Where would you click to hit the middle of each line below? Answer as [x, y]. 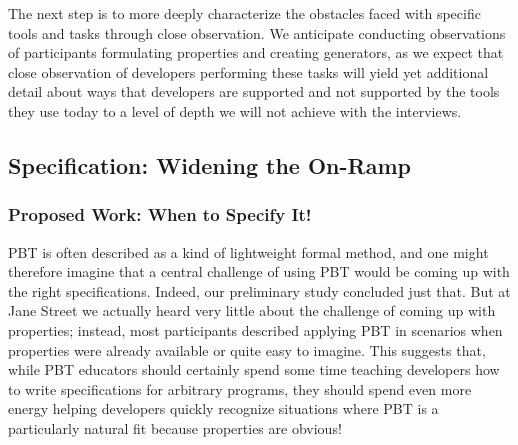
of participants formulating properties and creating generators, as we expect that [256, 52]
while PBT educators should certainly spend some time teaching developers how [254, 369]
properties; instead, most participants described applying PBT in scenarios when [255, 329]
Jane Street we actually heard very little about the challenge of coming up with [252, 310]
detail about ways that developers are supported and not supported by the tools [254, 91]
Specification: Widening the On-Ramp [209, 164]
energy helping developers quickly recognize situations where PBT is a [223, 408]
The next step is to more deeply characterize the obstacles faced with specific [244, 13]
